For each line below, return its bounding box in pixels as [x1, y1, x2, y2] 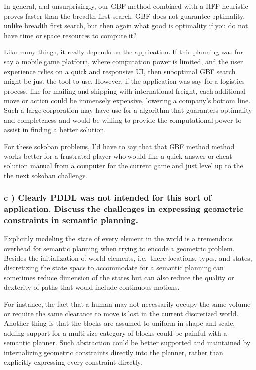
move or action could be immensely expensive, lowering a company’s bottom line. [4, 95, 251, 106]
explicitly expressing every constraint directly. [4, 357, 143, 367]
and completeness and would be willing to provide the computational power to [4, 114, 242, 125]
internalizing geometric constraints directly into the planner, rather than [4, 347, 223, 357]
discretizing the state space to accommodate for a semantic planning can [4, 262, 224, 272]
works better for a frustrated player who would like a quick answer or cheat [4, 151, 232, 161]
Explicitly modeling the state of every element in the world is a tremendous [4, 233, 233, 244]
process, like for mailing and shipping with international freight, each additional [4, 85, 246, 96]
